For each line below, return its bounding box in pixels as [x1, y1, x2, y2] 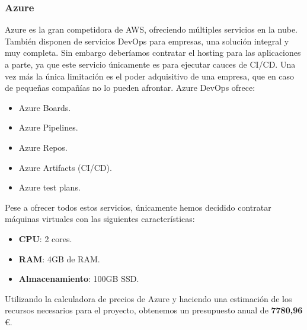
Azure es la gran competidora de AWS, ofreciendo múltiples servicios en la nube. [5, 23, 298, 36]
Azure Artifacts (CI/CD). [18, 161, 112, 173]
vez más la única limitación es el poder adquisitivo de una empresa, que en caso [5, 69, 295, 82]
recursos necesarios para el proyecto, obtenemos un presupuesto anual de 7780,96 [5, 304, 303, 316]
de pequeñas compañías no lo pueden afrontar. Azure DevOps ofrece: [5, 81, 255, 94]
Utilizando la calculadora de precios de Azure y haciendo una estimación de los [5, 292, 292, 304]
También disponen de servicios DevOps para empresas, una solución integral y [5, 34, 289, 47]
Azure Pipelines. [18, 121, 78, 134]
